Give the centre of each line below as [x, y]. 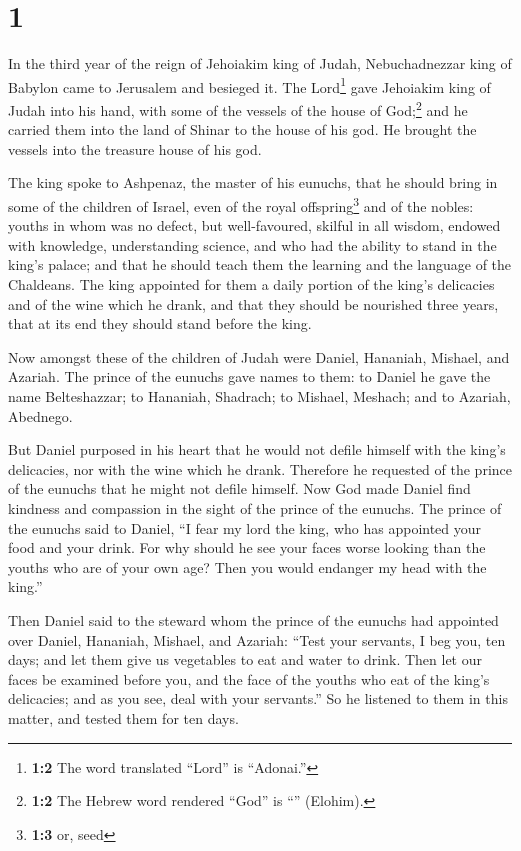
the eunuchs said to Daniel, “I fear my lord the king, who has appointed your [245, 527]
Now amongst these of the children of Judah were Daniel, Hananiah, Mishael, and [259, 356]
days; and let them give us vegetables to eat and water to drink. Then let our [245, 659]
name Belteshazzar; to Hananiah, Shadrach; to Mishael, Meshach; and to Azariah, [259, 396]
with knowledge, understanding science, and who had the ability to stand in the [252, 244]
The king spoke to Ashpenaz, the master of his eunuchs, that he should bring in [253, 182]
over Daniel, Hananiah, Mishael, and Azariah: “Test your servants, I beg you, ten [257, 639]
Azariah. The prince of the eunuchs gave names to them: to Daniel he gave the [249, 376]
